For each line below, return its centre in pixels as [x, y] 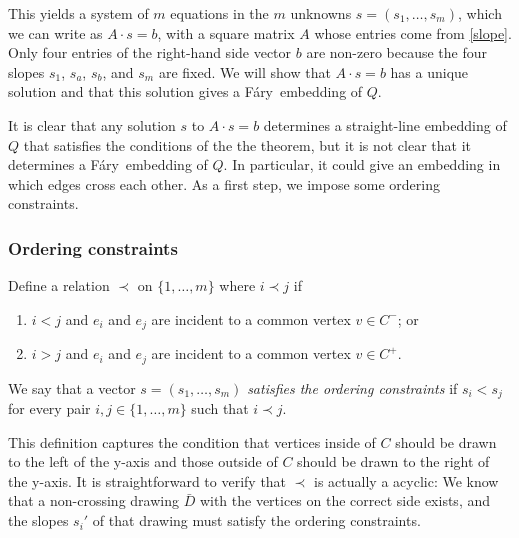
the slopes [38, 520]
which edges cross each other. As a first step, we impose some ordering [224, 183]
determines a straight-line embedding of [385, 124]
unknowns [321, 13]
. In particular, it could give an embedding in [362, 164]
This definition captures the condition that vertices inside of [192, 441]
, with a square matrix [226, 32]
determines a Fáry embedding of [108, 164]
